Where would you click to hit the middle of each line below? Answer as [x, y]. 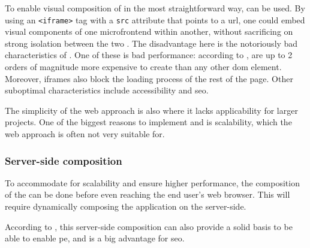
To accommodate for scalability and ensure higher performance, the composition [152, 182]
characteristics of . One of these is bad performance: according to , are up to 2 [149, 55]
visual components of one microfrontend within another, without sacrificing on [149, 31]
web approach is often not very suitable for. [85, 134]
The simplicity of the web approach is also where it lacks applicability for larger [151, 110]
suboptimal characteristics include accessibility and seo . [107, 90]
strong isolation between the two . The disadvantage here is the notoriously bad [151, 43]
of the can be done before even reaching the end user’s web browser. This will [148, 194]
